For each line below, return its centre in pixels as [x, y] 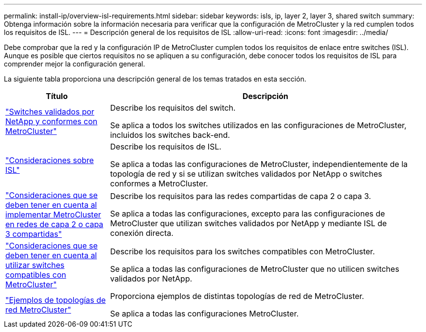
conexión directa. [142, 233]
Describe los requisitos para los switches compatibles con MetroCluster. [242, 251]
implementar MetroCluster [53, 215]
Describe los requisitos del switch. [173, 108]
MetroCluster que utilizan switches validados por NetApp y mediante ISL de [248, 223]
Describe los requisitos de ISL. [166, 147]
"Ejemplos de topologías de [56, 300]
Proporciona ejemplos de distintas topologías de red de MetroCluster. [237, 296]
